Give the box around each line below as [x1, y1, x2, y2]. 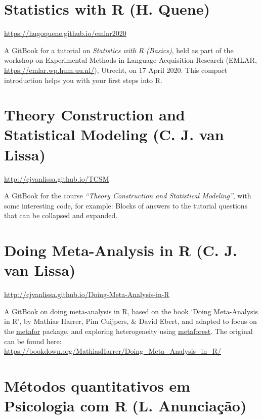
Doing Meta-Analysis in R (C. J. [4, 240, 237, 261]
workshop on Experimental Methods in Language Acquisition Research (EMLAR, [4, 55, 257, 65]
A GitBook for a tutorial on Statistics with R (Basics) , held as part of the [4, 45, 234, 55]
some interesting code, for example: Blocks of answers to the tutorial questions [4, 200, 248, 211]
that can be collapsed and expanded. [4, 210, 118, 221]
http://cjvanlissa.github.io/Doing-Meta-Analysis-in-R [4, 289, 169, 300]
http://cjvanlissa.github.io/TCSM [4, 173, 109, 184]
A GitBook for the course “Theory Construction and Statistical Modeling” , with [4, 190, 251, 201]
